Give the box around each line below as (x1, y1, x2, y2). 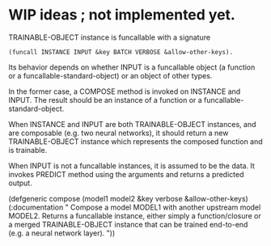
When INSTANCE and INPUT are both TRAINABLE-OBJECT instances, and (8, 119, 256, 129)
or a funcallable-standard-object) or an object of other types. (8, 70, 213, 80)
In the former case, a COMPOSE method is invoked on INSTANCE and (8, 87, 241, 96)
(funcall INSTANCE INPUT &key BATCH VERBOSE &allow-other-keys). (8, 48, 233, 56)
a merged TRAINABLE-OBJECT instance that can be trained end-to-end (8, 219, 248, 229)
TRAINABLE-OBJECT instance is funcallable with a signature (8, 32, 211, 42)
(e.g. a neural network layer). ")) (8, 228, 116, 238)
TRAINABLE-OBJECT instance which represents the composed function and (8, 136, 263, 146)
